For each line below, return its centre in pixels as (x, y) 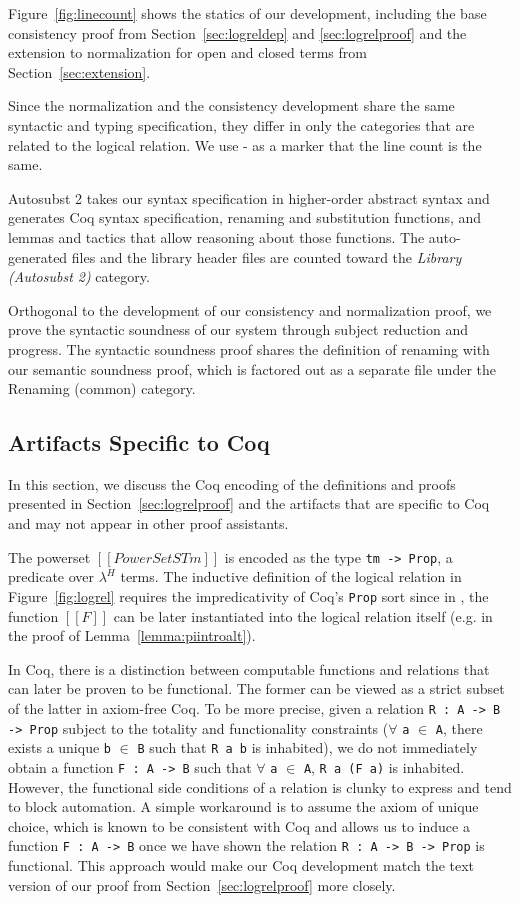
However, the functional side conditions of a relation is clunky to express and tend (260, 786)
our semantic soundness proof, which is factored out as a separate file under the (252, 368)
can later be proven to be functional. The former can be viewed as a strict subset (256, 688)
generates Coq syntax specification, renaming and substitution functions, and (245, 217)
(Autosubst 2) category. (79, 276)
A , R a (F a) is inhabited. (384, 766)
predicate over (51, 576)
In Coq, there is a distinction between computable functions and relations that (249, 668)
